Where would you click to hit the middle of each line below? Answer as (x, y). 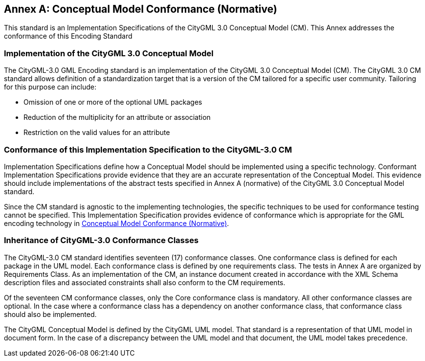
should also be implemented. (50, 314)
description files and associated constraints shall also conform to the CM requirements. (145, 282)
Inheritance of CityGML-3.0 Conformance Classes (101, 240)
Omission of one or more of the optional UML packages (113, 102)
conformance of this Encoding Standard (68, 36)
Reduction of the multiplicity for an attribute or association (117, 117)
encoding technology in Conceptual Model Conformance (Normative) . (117, 223)
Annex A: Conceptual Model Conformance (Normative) (141, 9)
